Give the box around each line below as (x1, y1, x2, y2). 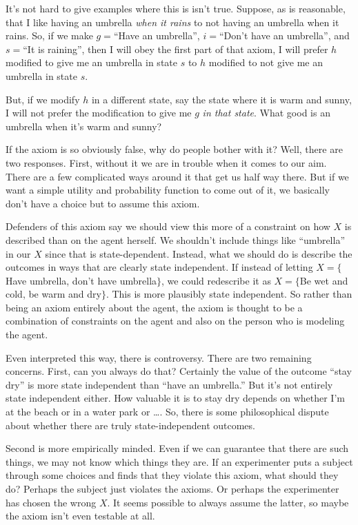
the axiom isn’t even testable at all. (6, 508, 155, 523)
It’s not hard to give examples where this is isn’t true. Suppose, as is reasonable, (6, 1, 346, 15)
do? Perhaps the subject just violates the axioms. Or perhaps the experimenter (6, 482, 339, 495)
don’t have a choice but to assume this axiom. (6, 196, 200, 210)
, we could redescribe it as (161, 273, 271, 287)
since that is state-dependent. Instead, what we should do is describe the (45, 246, 352, 260)
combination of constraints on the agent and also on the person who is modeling (6, 313, 345, 328)
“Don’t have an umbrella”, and (219, 28, 350, 43)
